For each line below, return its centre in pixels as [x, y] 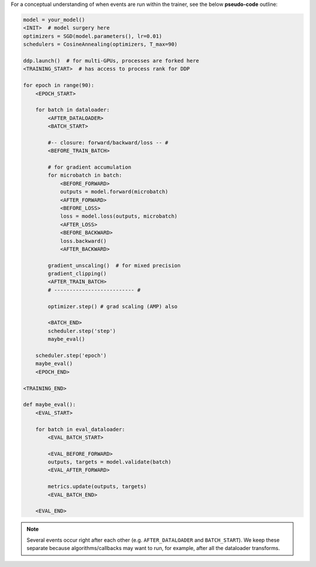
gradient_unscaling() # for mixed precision [114, 265]
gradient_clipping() [77, 274]
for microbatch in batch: [85, 175]
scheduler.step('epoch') [71, 355]
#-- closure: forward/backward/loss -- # [108, 142]
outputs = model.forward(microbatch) [114, 192]
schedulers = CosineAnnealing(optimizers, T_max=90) [100, 44]
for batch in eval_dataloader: [80, 429]
